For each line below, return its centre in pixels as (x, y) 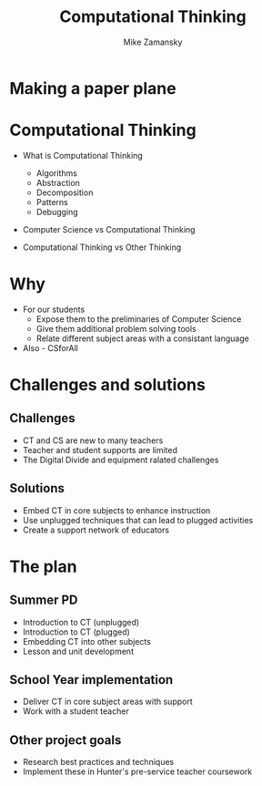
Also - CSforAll (50, 347)
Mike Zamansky (153, 42)
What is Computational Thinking (82, 155)
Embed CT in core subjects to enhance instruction (116, 510)
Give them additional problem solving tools (116, 328)
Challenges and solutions (108, 385)
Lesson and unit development (78, 651)
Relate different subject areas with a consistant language (143, 338)
